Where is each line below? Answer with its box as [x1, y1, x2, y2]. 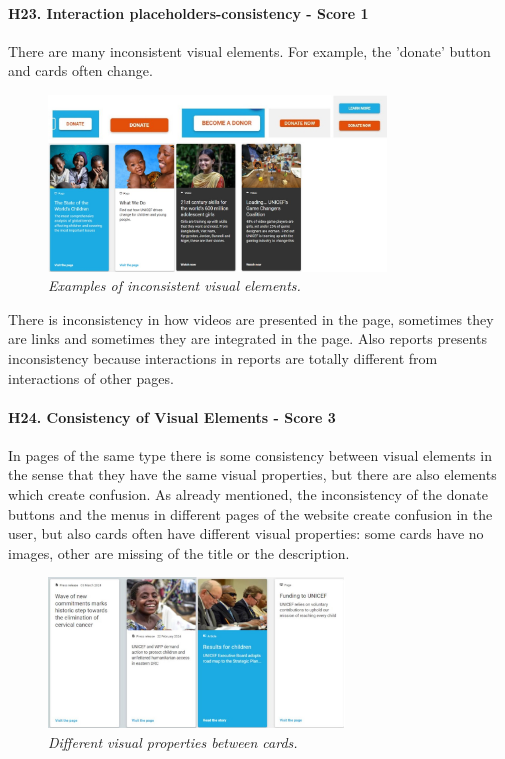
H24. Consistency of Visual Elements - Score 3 [8, 406, 336, 427]
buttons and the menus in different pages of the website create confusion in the [8, 503, 493, 524]
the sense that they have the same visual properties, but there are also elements [8, 464, 497, 485]
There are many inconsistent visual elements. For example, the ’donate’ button [8, 40, 491, 61]
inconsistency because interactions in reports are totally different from [8, 347, 438, 368]
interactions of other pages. [8, 367, 174, 388]
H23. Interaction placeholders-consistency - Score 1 [8, 2, 369, 23]
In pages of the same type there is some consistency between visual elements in [8, 444, 492, 465]
